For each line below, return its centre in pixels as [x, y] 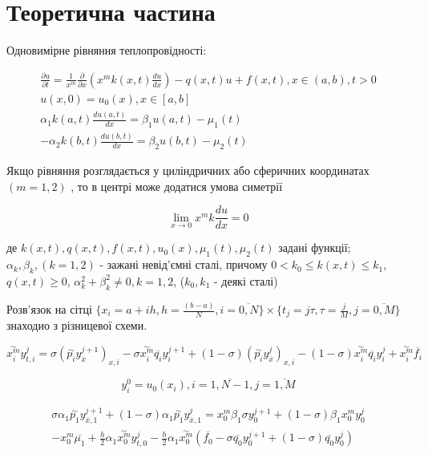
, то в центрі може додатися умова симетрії [177, 186]
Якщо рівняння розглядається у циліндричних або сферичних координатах [188, 170]
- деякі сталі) [246, 280]
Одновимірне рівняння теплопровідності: [107, 50]
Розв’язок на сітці [49, 309]
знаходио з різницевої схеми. [77, 325]
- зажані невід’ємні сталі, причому [184, 264]
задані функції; [315, 247]
